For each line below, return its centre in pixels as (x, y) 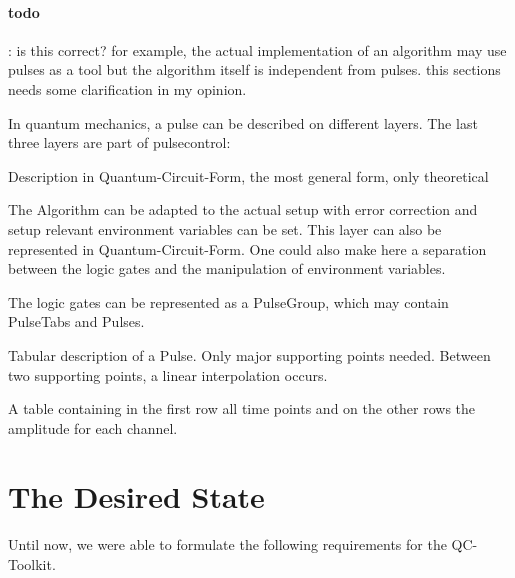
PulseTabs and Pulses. (76, 321)
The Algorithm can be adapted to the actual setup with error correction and (243, 209)
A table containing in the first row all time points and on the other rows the (242, 408)
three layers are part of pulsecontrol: (119, 142)
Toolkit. (32, 564)
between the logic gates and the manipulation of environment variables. (227, 268)
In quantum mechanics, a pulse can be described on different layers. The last (243, 122)
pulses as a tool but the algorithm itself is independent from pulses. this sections (254, 69)
